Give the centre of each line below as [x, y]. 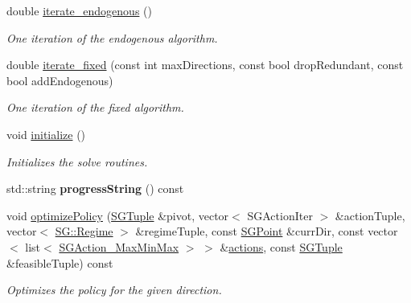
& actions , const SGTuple [281, 246]
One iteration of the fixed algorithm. [95, 107]
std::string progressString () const [95, 188]
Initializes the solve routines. [77, 161]
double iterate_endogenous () [79, 10]
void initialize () [46, 134]
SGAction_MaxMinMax [119, 246]
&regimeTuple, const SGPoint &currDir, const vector [267, 231]
